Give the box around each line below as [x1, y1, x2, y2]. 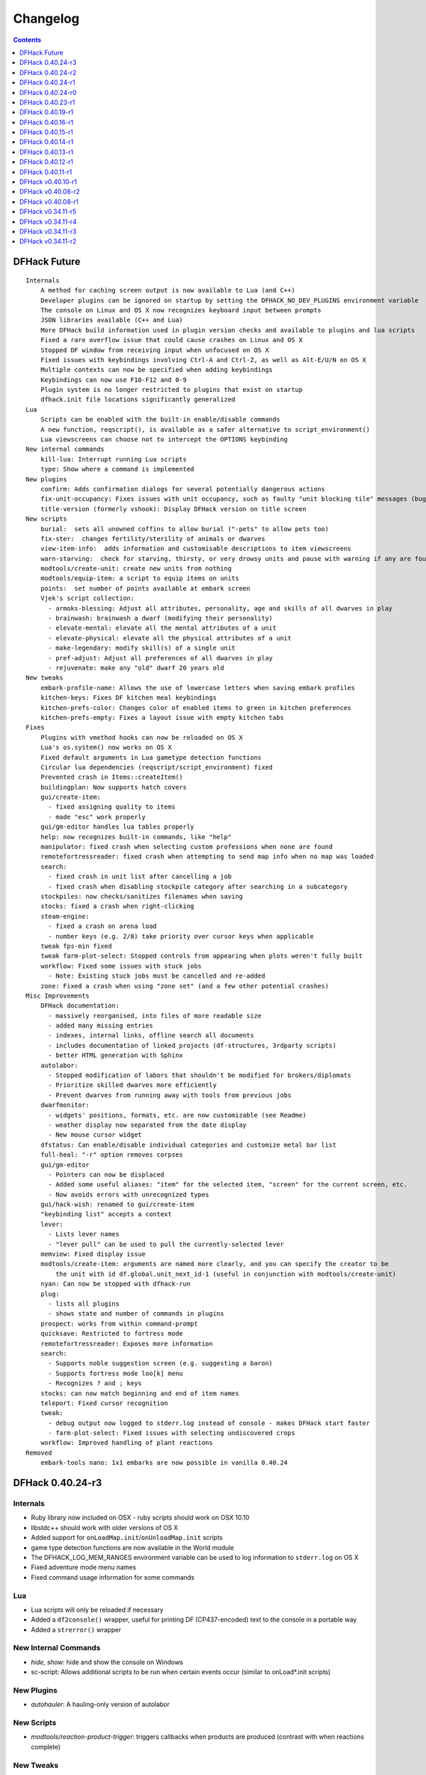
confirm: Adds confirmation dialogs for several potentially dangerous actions [40, 485, 326, 493]
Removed [26, 1448, 53, 1457]
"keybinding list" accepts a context [40, 1211, 172, 1218]
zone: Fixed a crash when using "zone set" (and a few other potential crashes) [40, 982, 329, 990]
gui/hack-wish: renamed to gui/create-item [40, 1201, 195, 1208]
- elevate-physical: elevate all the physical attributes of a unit [48, 634, 292, 642]
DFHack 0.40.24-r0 [19, 88, 77, 97]
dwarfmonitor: [40, 1101, 90, 1109]
